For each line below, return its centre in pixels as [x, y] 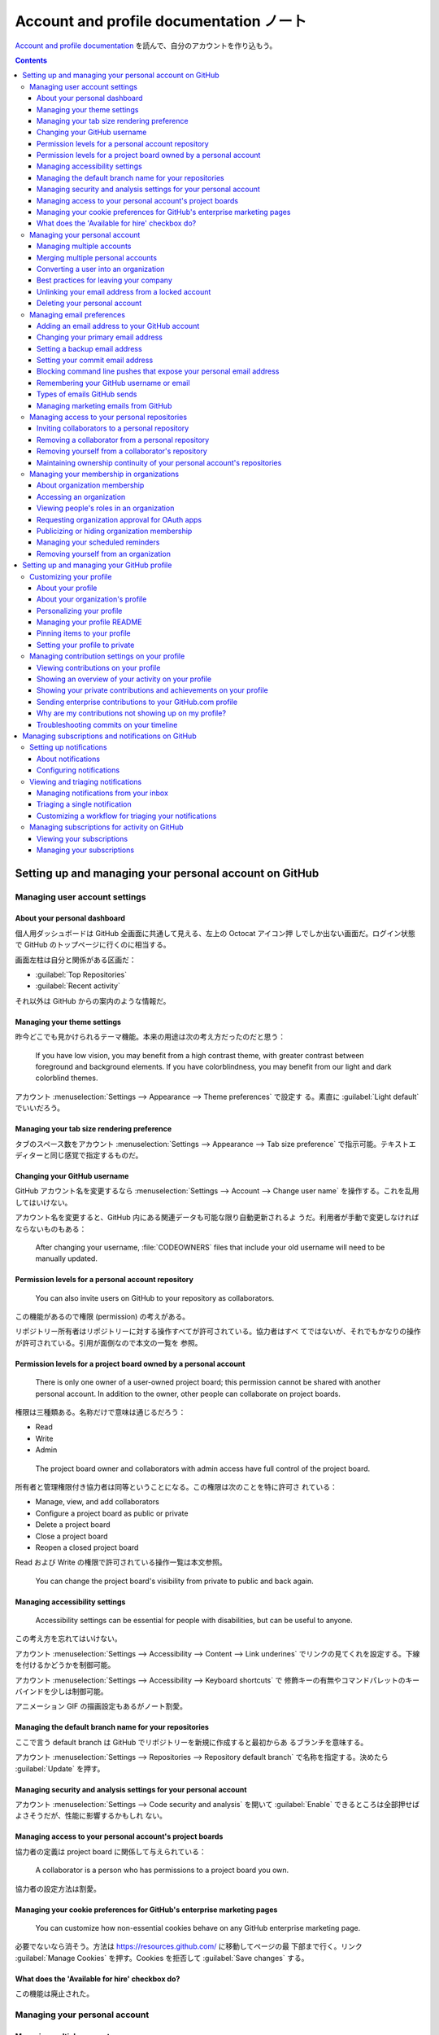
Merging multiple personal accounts [97, 257]
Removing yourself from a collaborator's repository [122, 451]
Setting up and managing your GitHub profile [97, 565]
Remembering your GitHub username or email [113, 383]
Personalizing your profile [80, 610]
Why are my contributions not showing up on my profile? [132, 713]
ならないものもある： [51, 1228]
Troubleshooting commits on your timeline [107, 724]
